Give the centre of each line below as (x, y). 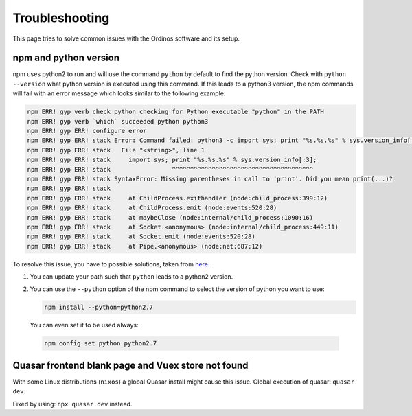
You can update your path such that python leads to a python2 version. (131, 277)
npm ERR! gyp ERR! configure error (87, 131)
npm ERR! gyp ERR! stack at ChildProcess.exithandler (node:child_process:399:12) (178, 198)
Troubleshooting (61, 18)
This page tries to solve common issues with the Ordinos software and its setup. (126, 38)
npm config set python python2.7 (101, 344)
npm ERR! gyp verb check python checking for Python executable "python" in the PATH (175, 112)
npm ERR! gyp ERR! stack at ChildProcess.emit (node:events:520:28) (152, 208)
